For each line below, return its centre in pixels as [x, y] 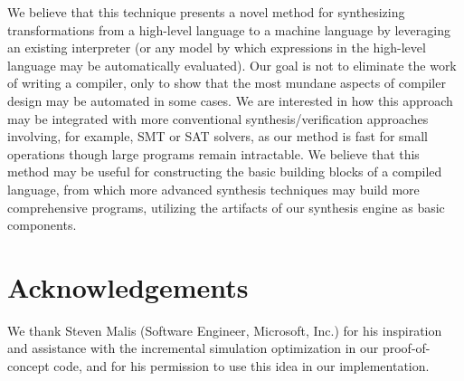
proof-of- [406, 348]
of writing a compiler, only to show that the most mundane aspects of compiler [227, 83]
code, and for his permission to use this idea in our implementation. [241, 366]
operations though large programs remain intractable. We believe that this [213, 153]
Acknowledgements [128, 286]
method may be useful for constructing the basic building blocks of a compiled [225, 171]
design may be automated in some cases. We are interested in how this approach [230, 100]
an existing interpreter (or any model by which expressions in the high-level [217, 48]
